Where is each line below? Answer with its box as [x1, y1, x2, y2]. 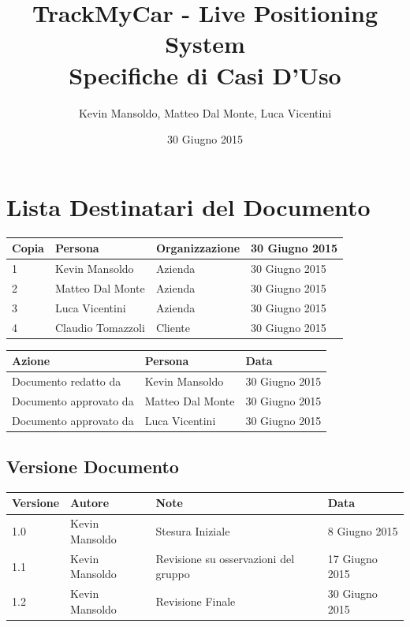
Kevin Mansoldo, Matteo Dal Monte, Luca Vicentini [78, 104, 332, 121]
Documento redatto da [12, 372, 121, 389]
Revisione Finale [155, 592, 236, 609]
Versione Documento [6, 454, 179, 479]
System [165, 28, 245, 60]
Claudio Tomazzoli [54, 319, 145, 335]
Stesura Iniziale [155, 523, 230, 539]
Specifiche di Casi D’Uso [69, 58, 341, 91]
